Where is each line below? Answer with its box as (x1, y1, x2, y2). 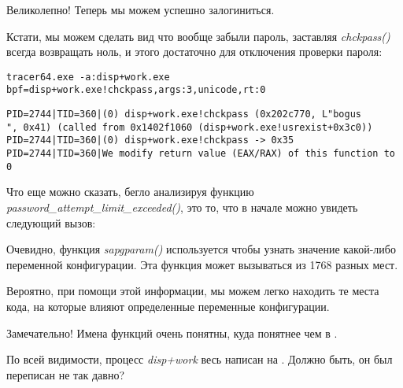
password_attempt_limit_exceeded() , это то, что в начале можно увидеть (6, 198, 358, 215)
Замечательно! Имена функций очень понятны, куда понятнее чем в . (6, 324, 338, 341)
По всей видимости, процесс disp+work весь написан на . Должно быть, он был (6, 351, 393, 368)
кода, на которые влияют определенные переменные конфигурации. (6, 297, 330, 314)
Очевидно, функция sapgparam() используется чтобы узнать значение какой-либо (6, 241, 396, 257)
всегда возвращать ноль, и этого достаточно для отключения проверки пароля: (6, 43, 383, 60)
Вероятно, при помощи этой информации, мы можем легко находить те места (6, 283, 379, 299)
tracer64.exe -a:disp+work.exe (6, 71, 170, 83)
